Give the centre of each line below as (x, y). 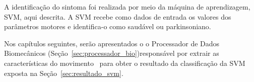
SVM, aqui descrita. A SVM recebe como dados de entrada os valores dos (118, 16)
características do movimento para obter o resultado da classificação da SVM (125, 63)
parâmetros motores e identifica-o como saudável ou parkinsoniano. (108, 26)
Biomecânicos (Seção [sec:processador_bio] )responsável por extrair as (112, 53)
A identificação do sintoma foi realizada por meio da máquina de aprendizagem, (127, 7)
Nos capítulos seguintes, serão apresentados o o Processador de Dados (112, 43)
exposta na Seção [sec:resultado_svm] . (64, 73)
